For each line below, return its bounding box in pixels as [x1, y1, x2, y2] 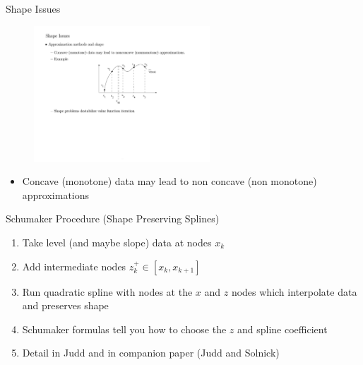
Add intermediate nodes [22, 258, 126, 273]
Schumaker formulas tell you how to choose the [22, 321, 227, 336]
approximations [22, 187, 90, 202]
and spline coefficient [237, 321, 328, 336]
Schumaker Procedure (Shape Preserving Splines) [6, 211, 220, 226]
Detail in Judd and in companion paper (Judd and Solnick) [22, 345, 280, 360]
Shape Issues [6, 1, 61, 16]
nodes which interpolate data [231, 284, 357, 299]
